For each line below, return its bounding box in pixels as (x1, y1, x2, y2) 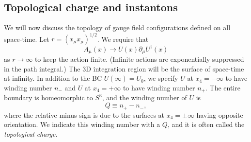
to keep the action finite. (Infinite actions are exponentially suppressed (34, 54, 244, 64)
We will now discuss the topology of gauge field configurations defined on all (4, 22, 231, 33)
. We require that (97, 34, 149, 44)
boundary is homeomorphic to (4, 92, 93, 103)
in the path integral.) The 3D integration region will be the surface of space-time (4, 63, 244, 73)
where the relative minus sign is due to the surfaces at (4, 109, 165, 120)
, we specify (143, 73, 178, 83)
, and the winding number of (102, 92, 187, 103)
